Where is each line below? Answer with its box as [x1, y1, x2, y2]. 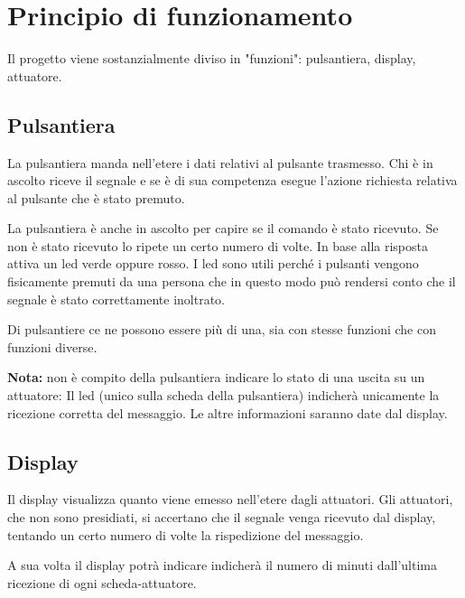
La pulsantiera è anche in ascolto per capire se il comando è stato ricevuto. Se [7, 219, 439, 238]
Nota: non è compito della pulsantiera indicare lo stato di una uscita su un [7, 368, 425, 387]
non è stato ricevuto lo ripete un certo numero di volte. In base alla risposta [7, 236, 428, 255]
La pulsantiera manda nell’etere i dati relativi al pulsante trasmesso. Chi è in [7, 153, 433, 172]
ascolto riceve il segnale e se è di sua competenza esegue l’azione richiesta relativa [7, 171, 458, 190]
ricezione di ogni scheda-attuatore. [7, 573, 197, 592]
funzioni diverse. [7, 337, 98, 356]
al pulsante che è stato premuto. [7, 188, 185, 207]
